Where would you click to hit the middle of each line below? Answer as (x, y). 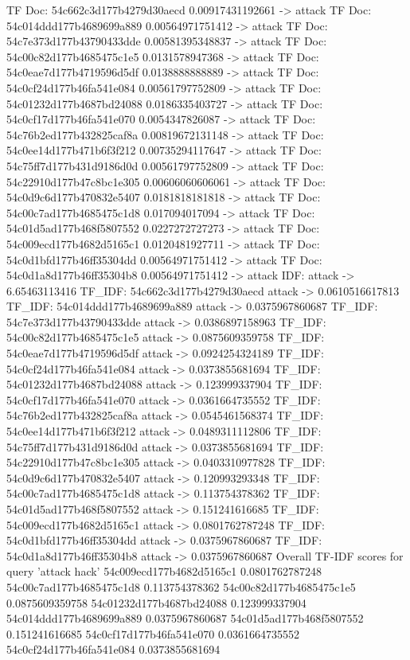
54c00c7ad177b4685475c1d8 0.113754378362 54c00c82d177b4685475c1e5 (181, 586)
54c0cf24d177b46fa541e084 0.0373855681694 (113, 649)
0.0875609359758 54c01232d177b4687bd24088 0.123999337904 (156, 602)
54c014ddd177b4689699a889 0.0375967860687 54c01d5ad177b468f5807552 (185, 618)
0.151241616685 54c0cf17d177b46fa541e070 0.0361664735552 (153, 633)
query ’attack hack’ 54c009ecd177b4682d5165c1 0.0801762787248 (164, 571)
